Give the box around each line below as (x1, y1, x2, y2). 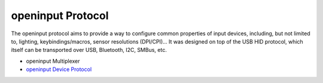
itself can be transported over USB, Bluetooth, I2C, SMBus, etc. (11, 47, 167, 54)
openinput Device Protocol (26, 66, 92, 73)
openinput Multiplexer (26, 57, 80, 64)
